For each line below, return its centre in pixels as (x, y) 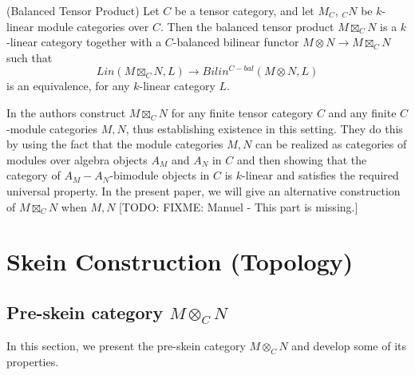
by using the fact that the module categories (115, 144)
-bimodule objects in (160, 175)
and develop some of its (349, 345)
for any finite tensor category (242, 113)
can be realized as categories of (331, 144)
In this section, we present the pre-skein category (126, 345)
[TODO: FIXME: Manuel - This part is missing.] (239, 206)
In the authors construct (66, 113)
